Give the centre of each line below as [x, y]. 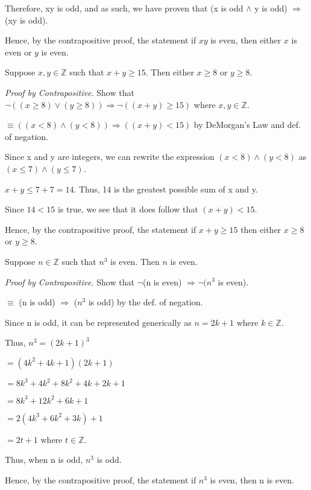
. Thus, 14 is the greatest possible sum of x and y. [166, 189]
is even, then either [246, 40]
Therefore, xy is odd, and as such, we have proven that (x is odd [124, 8]
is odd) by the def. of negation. [146, 302]
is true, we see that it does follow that [128, 209]
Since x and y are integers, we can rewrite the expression [110, 157]
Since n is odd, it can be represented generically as [98, 322]
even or [18, 52]
